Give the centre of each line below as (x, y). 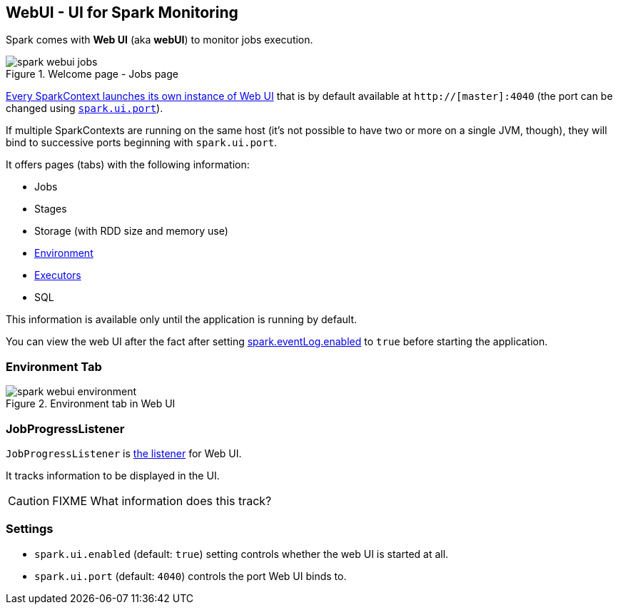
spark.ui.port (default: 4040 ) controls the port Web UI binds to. (191, 576)
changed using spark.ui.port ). (85, 108)
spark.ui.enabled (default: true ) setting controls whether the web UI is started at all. (242, 554)
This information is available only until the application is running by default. (182, 320)
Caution (29, 500)
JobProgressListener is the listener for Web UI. (124, 453)
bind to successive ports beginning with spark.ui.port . (142, 143)
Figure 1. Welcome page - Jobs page (92, 74)
